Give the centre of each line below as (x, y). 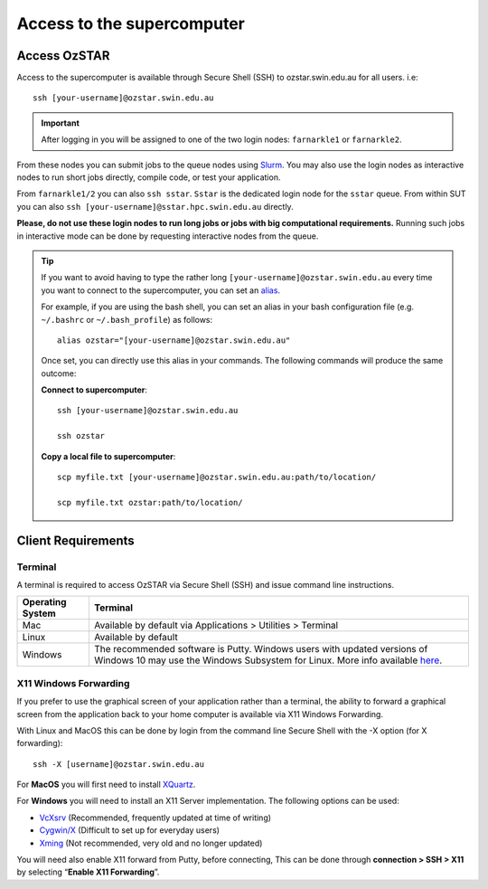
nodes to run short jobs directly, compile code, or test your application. (149, 177)
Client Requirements (75, 540)
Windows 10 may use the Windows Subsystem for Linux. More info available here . (268, 660)
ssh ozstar (81, 436)
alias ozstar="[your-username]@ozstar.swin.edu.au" (174, 340)
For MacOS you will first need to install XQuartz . (106, 785)
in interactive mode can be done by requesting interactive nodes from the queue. (168, 236)
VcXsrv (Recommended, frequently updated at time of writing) (155, 818)
